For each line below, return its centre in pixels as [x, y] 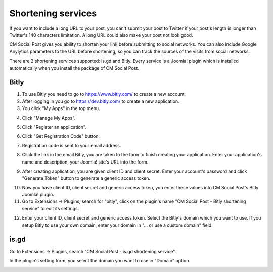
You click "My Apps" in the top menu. [61, 108]
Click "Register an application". [54, 127]
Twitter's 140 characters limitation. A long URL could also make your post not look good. [101, 35]
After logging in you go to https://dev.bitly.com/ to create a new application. [101, 101]
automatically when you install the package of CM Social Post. [74, 68]
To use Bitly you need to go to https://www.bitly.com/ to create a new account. [104, 94]
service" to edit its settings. [51, 208]
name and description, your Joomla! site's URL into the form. [85, 162]
